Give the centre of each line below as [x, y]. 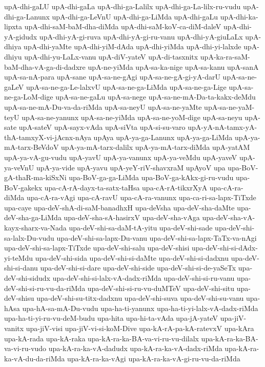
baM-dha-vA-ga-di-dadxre [45, 66]
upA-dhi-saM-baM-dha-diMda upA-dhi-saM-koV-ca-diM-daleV [123, 26]
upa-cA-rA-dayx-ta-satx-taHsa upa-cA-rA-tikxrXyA [126, 187]
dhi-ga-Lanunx [27, 16]
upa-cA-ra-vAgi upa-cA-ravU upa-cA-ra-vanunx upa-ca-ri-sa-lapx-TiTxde [141, 197]
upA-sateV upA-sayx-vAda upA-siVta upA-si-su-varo [102, 127]
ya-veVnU [19, 167]
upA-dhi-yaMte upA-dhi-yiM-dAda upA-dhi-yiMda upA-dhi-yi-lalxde [132, 46]
